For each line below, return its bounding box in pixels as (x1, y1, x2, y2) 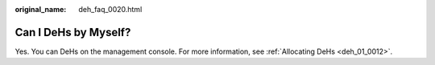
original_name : (14, 5, 67, 14)
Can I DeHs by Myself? (14, 25, 131, 39)
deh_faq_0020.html (78, 5, 143, 14)
